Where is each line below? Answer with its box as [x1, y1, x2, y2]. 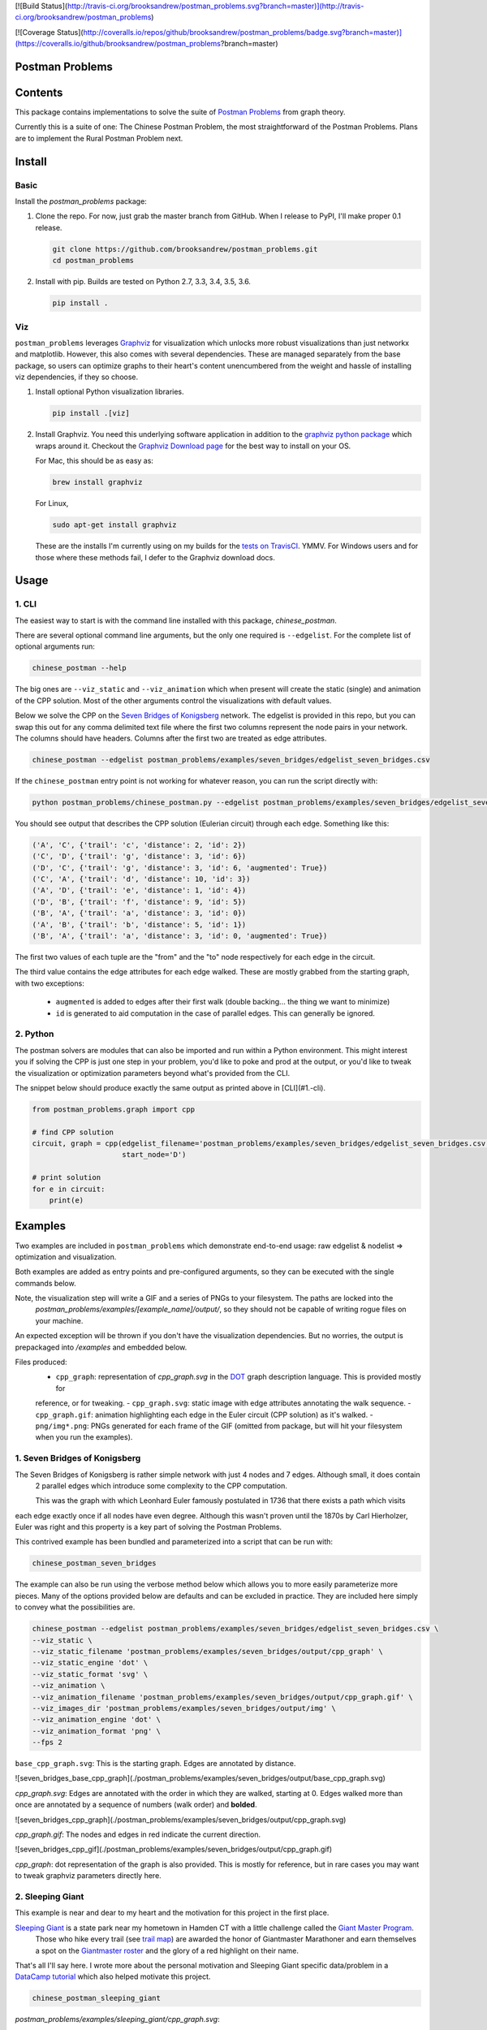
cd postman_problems [52, 256, 134, 266]
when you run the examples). [35, 1432, 133, 1442]
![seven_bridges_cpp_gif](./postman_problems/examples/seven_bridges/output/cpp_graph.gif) [15, 1844, 333, 1855]
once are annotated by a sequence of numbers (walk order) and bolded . [15, 1799, 257, 1810]
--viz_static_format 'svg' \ [32, 1669, 149, 1678]
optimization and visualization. [15, 1251, 117, 1262]
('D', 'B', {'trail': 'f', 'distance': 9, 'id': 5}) [32, 897, 247, 906]
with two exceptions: [15, 978, 84, 988]
